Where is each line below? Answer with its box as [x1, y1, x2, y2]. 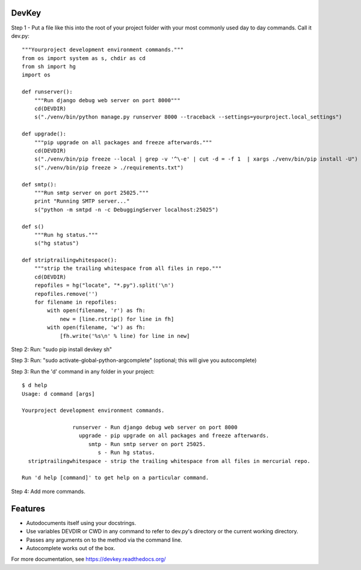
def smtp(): [22, 181, 57, 188]
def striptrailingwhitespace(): [22, 257, 117, 264]
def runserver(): [22, 88, 73, 96]
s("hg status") [34, 240, 79, 247]
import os [22, 72, 51, 78]
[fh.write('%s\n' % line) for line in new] [60, 332, 190, 339]
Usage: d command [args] [22, 390, 95, 397]
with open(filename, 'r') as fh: [47, 307, 146, 314]
